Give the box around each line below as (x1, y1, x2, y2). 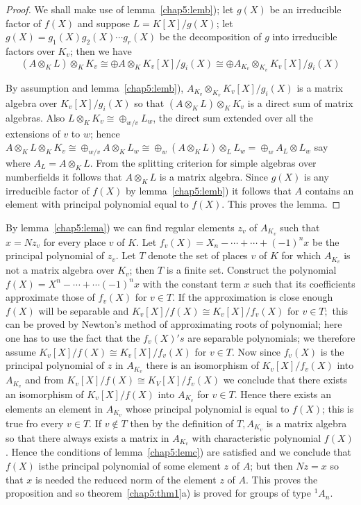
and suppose (77, 15, 130, 30)
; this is (322, 401, 354, 415)
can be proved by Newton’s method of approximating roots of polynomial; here (6, 317, 342, 331)
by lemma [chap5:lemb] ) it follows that (125, 183, 292, 197)
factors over (6, 43, 55, 58)
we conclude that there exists (223, 372, 347, 387)
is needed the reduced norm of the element (35, 472, 217, 486)
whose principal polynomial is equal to (125, 401, 289, 415)
